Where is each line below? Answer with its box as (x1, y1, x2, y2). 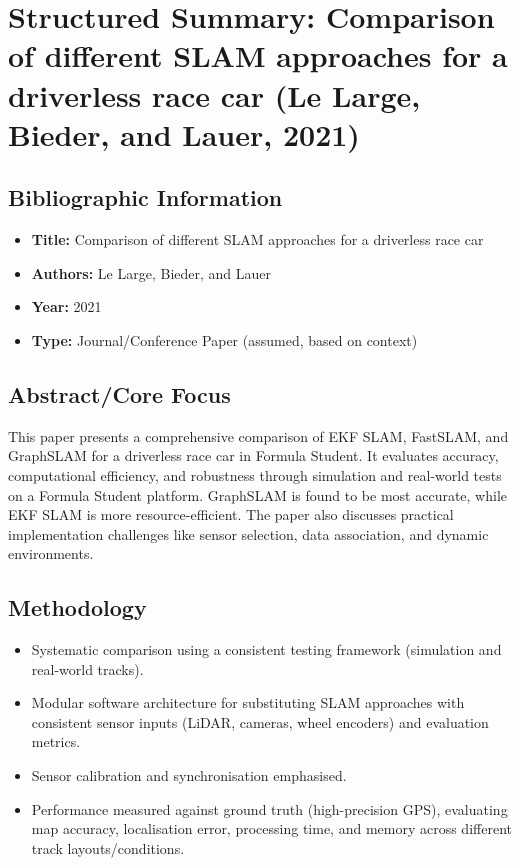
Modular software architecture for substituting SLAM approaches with (31, 692, 465, 713)
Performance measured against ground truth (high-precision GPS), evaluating (31, 798, 508, 819)
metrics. (31, 731, 81, 752)
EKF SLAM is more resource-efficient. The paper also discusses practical (8, 504, 454, 525)
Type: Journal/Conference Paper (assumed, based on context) (31, 329, 418, 350)
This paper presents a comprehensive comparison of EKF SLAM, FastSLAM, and (8, 425, 509, 446)
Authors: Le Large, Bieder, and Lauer (31, 262, 272, 283)
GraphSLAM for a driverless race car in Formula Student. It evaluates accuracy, (8, 445, 499, 466)
